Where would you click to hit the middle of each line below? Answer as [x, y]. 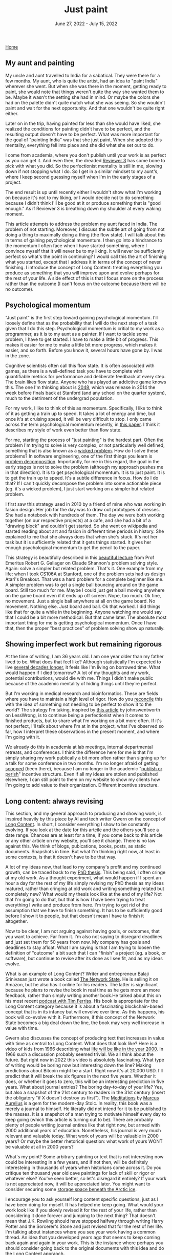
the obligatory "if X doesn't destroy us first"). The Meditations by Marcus [82, 1098]
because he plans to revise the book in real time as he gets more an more [83, 990]
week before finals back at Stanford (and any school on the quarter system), [86, 393]
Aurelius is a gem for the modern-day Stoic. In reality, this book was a [79, 1103]
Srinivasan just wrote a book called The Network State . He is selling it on [82, 979]
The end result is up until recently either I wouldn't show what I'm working [83, 192]
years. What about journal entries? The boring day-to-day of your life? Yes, [84, 1087]
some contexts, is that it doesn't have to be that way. [61, 857]
